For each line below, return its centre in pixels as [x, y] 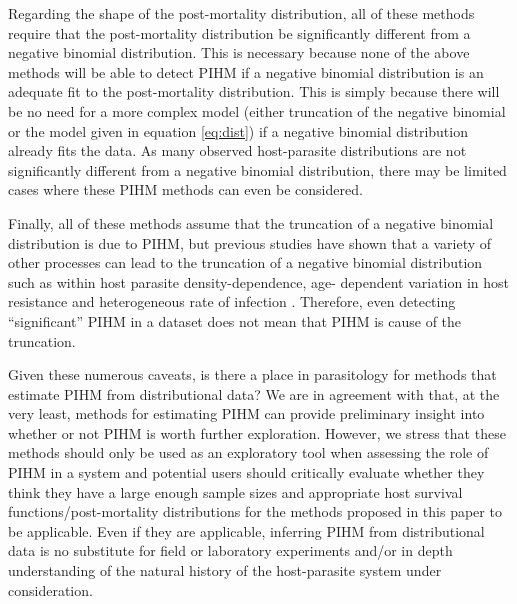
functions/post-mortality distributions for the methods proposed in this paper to [255, 511]
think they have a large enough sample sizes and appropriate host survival [235, 491]
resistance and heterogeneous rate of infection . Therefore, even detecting [232, 301]
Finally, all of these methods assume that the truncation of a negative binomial [251, 222]
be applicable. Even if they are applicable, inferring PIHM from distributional [246, 530]
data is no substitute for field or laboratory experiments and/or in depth [230, 550]
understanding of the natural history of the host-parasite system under [225, 570]
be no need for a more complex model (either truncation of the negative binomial [257, 110]
